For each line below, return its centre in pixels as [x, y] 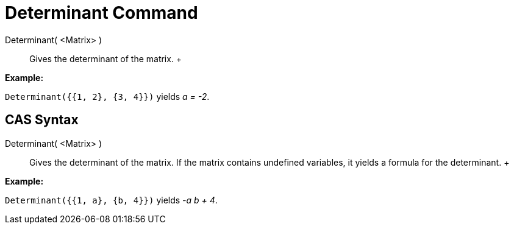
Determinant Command [102, 13]
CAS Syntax [42, 120]
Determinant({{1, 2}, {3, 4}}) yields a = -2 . [107, 96]
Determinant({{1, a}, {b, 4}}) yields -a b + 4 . [111, 200]
